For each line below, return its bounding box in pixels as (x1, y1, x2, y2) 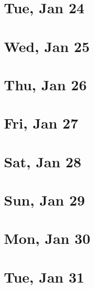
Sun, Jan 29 (4, 190, 85, 210)
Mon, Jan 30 (4, 228, 91, 248)
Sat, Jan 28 (4, 151, 81, 171)
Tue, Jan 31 (4, 266, 85, 287)
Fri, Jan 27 (4, 113, 78, 133)
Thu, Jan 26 (4, 74, 87, 94)
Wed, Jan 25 (4, 36, 90, 56)
